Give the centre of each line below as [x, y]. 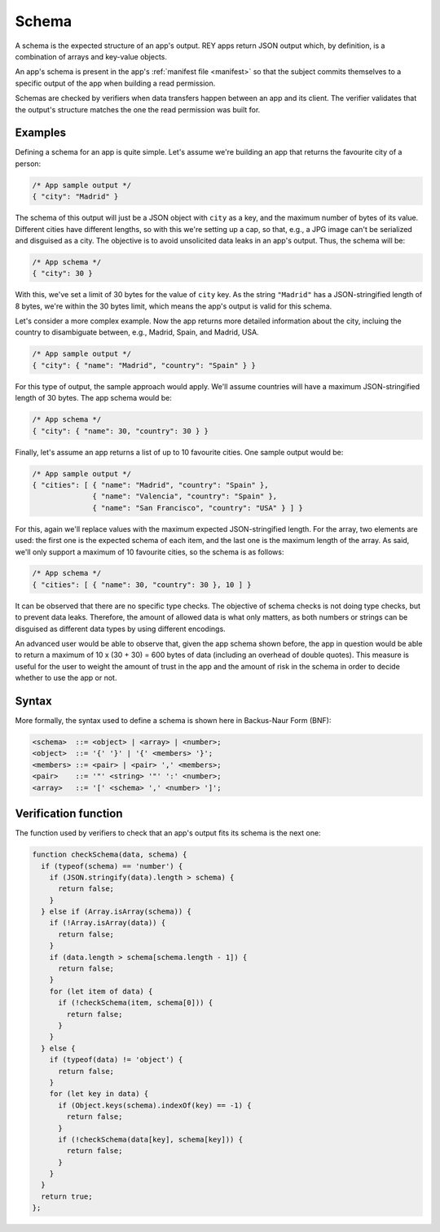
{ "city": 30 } [62, 274]
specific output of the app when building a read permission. [115, 83]
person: [28, 164]
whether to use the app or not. [66, 678]
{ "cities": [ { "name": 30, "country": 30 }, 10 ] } [142, 585]
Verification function [69, 814]
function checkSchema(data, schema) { [110, 855]
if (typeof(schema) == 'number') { [112, 866]
